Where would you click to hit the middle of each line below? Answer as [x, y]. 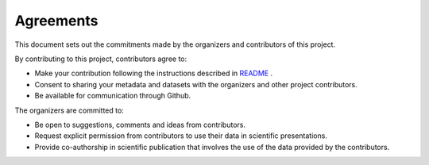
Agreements [56, 21]
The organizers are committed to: [70, 110]
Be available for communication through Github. [113, 96]
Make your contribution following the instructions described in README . [154, 73]
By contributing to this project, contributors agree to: [101, 59]
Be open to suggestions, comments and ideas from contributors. [140, 125]
